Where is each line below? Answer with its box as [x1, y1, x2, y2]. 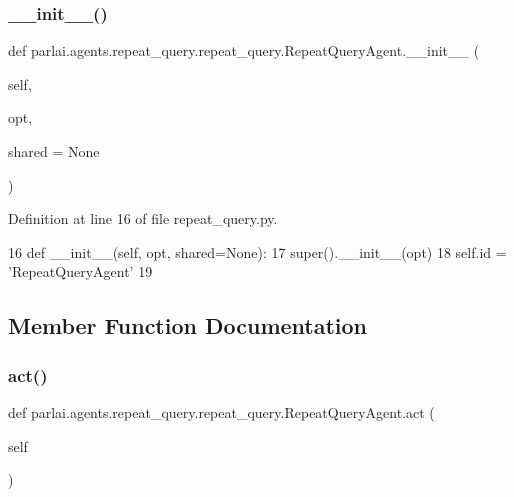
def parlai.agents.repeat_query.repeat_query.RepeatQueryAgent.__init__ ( [8, 40, 480, 61]
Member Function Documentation [8, 310, 368, 341]
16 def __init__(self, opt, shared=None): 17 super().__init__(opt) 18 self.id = [8, 241, 507, 262]
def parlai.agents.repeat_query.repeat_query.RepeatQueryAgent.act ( [8, 401, 435, 422]
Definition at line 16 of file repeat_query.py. [8, 208, 278, 229]
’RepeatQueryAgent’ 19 [8, 261, 153, 282]
